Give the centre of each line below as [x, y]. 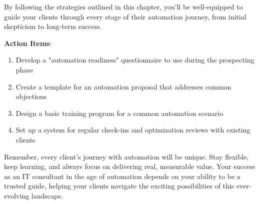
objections [31, 96]
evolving [17, 195]
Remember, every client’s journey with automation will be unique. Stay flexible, [126, 156]
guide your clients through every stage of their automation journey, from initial [125, 16]
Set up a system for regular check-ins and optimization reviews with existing [133, 130]
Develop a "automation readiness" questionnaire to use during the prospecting [135, 60]
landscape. [47, 195]
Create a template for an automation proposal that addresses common [123, 86]
